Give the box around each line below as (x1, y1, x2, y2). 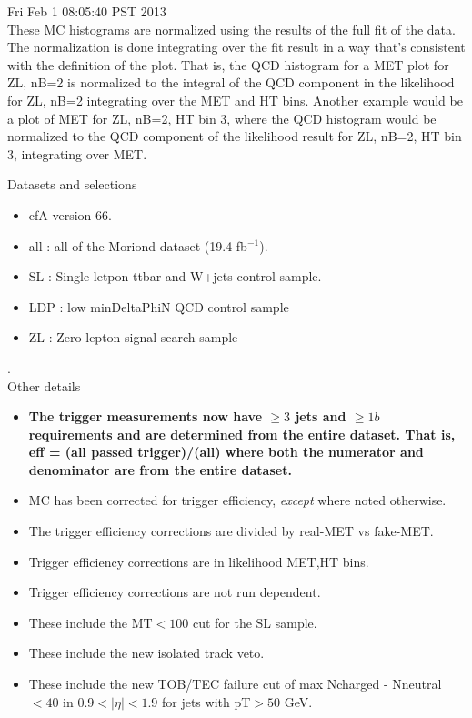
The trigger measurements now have (28, 407, 263, 426)
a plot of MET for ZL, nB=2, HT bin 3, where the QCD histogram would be (7, 108, 437, 127)
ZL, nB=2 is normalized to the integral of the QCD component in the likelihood (7, 73, 455, 92)
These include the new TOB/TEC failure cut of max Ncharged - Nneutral (28, 674, 442, 693)
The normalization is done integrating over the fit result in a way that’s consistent (7, 37, 466, 56)
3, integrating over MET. (7, 144, 147, 163)
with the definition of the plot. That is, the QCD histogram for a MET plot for (7, 55, 449, 74)
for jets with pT (161, 692, 251, 711)
